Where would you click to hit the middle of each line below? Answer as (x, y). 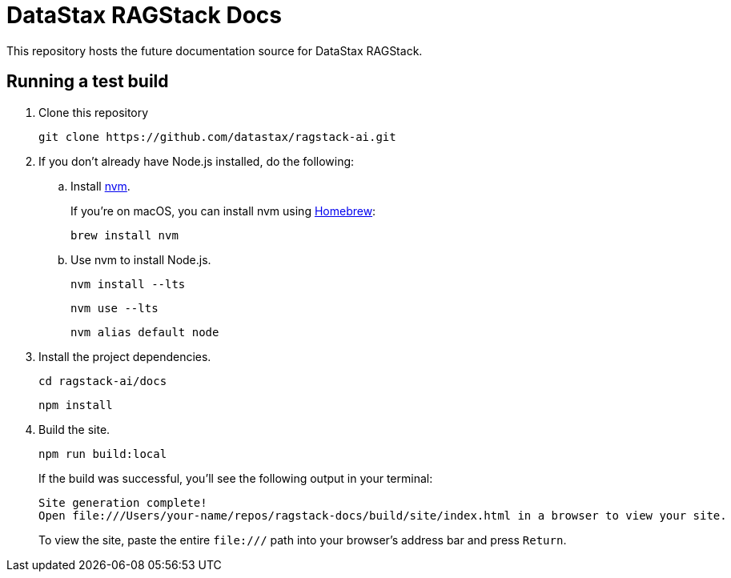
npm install (76, 405)
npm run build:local (103, 454)
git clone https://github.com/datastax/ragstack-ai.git (217, 136)
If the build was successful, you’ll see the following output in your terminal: (236, 478)
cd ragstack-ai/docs (103, 381)
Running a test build (88, 82)
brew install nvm (125, 235)
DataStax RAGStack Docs (144, 15)
